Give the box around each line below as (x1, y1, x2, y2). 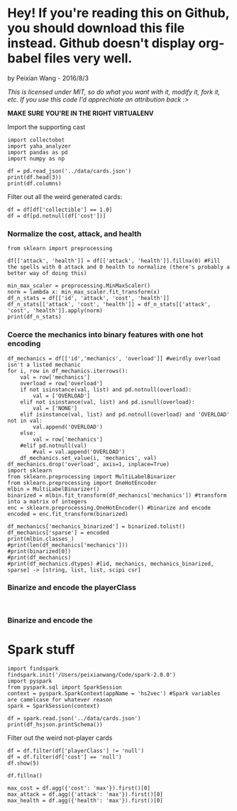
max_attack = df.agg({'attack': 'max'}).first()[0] (7, 790, 163, 797)
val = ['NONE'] (33, 404, 78, 412)
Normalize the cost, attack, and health (7, 229, 142, 239)
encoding (7, 339, 41, 349)
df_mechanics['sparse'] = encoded (7, 529, 110, 536)
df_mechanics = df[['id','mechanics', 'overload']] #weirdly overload (7, 355, 221, 362)
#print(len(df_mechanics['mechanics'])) (7, 542, 129, 549)
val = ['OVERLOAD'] (33, 392, 91, 399)
